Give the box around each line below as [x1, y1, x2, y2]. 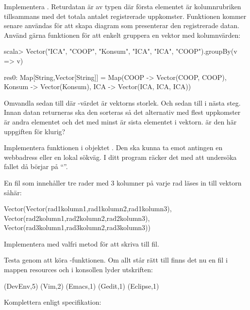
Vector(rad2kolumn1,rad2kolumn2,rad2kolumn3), [4, 213, 150, 223]
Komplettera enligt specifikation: [4, 297, 101, 307]
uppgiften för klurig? [4, 126, 66, 136]
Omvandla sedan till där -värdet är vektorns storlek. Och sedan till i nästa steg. [4, 97, 241, 108]
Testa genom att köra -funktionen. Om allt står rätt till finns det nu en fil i [4, 255, 228, 265]
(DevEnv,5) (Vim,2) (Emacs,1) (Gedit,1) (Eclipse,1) [4, 280, 159, 291]
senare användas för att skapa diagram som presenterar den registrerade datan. [4, 20, 239, 31]
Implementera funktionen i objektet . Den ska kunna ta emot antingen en [4, 142, 223, 153]
